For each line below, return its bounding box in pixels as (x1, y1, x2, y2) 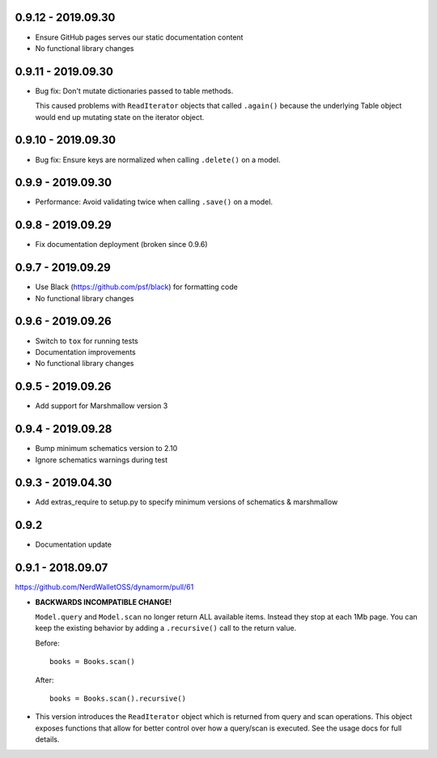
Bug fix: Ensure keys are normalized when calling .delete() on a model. (35, 155, 281, 164)
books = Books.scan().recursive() (49, 693, 186, 703)
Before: (35, 638, 60, 648)
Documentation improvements (35, 347, 137, 356)
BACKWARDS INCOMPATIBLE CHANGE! (35, 597, 172, 607)
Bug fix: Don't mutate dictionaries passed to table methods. (35, 86, 234, 96)
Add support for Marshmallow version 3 (35, 401, 168, 411)
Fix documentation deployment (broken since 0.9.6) (35, 240, 208, 249)
